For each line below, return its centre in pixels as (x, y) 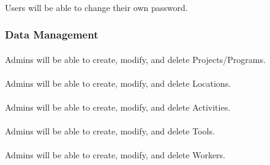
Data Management (52, 35)
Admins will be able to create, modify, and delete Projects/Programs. (135, 59)
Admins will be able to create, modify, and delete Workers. (115, 155)
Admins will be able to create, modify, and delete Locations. (118, 83)
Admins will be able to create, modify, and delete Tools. (110, 131)
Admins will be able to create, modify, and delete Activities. (118, 107)
